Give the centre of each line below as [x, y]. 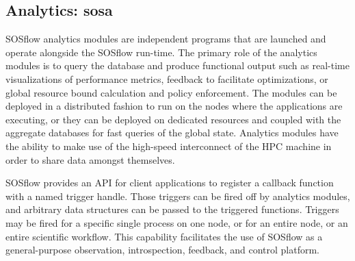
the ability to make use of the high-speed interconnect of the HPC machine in [169, 146]
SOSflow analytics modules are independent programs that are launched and [166, 39]
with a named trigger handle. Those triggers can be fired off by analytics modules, [178, 196]
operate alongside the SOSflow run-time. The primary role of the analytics [161, 52]
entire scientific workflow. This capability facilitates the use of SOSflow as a [164, 236]
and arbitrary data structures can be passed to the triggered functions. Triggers [172, 209]
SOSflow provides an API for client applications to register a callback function [170, 183]
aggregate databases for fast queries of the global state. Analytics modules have [172, 133]
